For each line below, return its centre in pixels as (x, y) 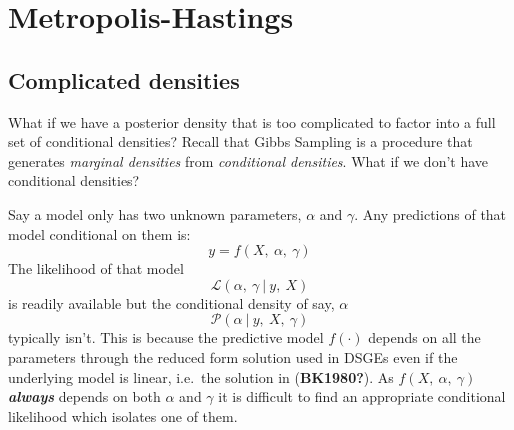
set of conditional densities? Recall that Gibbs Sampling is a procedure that (240, 141)
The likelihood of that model (96, 268)
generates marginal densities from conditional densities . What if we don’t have (248, 160)
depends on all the (424, 337)
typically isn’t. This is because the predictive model (166, 337)
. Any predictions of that (430, 213)
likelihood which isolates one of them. (123, 415)
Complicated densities (124, 79)
